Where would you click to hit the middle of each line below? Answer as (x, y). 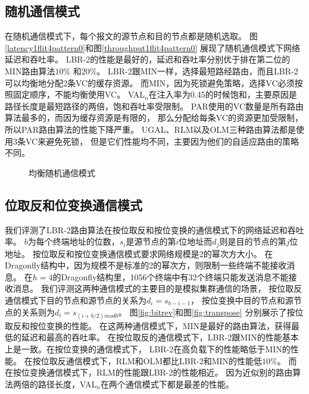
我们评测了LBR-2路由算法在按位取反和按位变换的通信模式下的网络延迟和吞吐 (154, 229)
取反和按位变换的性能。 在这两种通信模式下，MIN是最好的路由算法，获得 (148, 325)
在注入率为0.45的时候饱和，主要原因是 (223, 94)
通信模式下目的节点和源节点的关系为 (76, 300)
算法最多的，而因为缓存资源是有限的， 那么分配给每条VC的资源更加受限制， (154, 118)
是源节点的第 (151, 241)
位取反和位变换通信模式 (74, 204)
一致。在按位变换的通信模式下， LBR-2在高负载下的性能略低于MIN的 (156, 348)
